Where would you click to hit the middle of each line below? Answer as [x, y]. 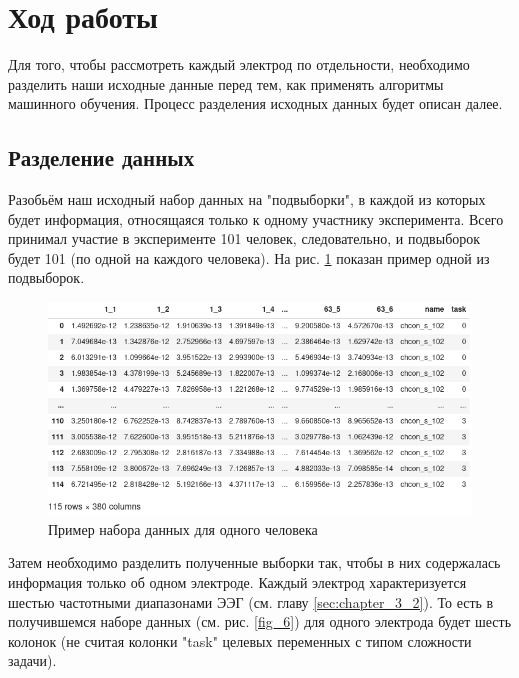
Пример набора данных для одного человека [183, 528]
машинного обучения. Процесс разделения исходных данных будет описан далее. [255, 103]
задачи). [32, 660]
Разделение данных [101, 157]
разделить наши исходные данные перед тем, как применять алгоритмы [226, 83]
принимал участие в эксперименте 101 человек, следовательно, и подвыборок [244, 238]
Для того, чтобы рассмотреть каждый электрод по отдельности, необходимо [239, 64]
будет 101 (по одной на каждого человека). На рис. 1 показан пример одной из [249, 257]
